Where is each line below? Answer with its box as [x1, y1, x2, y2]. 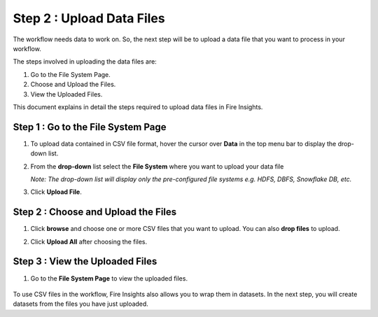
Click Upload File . [30, 188, 82, 196]
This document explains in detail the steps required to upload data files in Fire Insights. [13, 102, 263, 111]
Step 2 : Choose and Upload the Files [13, 206, 177, 218]
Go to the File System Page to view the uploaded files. [30, 274, 188, 283]
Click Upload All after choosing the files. [30, 237, 148, 246]
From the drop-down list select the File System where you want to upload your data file [30, 162, 284, 171]
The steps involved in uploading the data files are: [13, 57, 157, 66]
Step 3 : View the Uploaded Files [13, 255, 157, 267]
